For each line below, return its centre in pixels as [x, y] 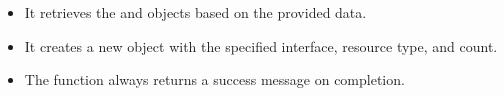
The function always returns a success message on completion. [214, 79]
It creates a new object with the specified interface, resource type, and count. [261, 45]
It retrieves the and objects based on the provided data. [195, 12]
